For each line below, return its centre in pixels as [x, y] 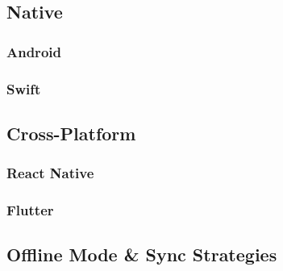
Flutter [30, 210]
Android [34, 51]
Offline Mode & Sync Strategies [142, 254]
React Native [50, 173]
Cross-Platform [71, 133]
